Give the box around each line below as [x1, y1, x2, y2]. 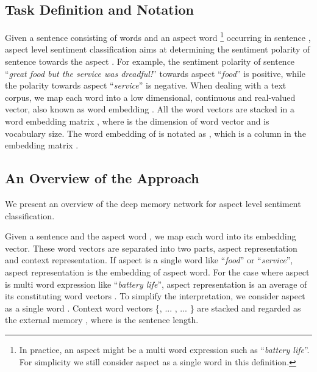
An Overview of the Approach [5, 169, 199, 188]
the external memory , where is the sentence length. [5, 313, 199, 326]
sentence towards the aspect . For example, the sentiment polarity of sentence [5, 55, 295, 68]
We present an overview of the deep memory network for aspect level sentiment [5, 197, 301, 210]
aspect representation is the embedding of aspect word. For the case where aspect [5, 265, 310, 278]
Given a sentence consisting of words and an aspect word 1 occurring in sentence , [5, 29, 311, 43]
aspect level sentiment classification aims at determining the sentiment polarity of [5, 43, 310, 56]
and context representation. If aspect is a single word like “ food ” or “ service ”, [5, 253, 293, 266]
